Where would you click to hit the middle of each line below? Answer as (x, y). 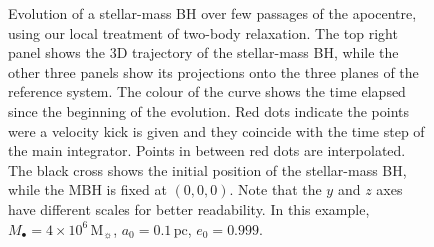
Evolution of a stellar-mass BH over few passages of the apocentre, (212, 13)
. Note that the (275, 189)
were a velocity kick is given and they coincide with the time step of (216, 130)
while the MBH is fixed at (87, 189)
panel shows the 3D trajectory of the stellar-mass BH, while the (203, 52)
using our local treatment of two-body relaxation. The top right (203, 32)
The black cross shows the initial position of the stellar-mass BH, (207, 169)
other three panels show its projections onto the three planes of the (213, 71)
